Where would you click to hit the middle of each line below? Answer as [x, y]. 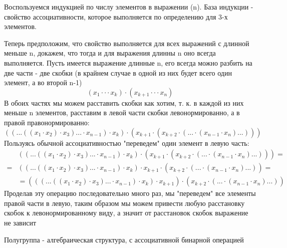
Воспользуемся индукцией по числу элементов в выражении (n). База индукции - [129, 7]
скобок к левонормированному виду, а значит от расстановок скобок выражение [126, 213]
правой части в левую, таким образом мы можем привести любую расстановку [124, 203]
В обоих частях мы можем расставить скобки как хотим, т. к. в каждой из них [124, 102]
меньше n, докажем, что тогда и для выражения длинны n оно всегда [110, 53]
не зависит [20, 222]
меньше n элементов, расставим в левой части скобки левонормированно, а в [122, 112]
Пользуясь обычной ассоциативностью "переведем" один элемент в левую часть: [127, 143]
